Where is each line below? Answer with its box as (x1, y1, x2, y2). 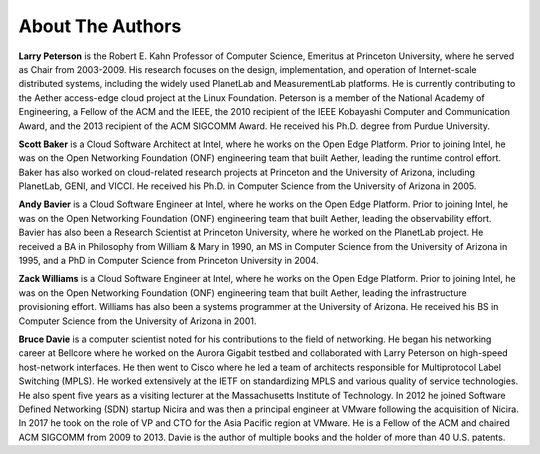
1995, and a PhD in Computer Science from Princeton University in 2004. (18, 255, 319, 267)
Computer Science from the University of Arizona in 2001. (18, 315, 257, 327)
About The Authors (18, 15, 182, 37)
